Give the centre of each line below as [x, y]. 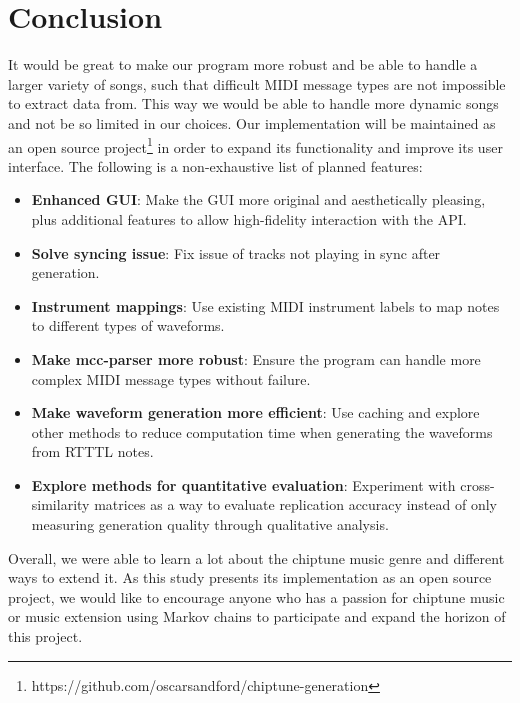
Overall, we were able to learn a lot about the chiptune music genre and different [256, 557]
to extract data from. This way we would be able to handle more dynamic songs [253, 103]
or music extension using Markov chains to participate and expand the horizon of [257, 616]
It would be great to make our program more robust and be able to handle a [243, 64]
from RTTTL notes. [92, 451]
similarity [60, 504]
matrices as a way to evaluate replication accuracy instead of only [295, 504]
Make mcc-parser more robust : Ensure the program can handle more [256, 358]
